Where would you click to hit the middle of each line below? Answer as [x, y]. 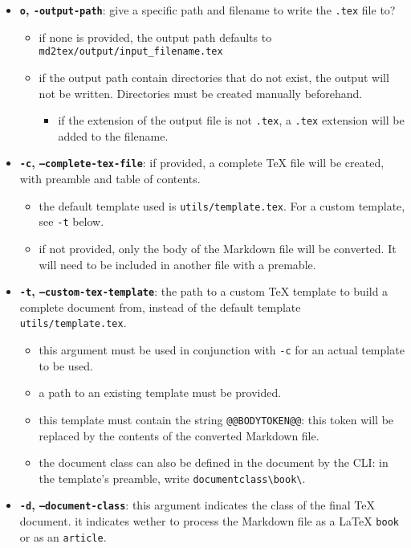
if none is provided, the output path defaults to [155, 37]
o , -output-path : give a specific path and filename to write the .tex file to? [208, 10]
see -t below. [71, 221]
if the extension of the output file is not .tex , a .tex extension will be [231, 120]
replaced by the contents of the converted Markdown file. [179, 435]
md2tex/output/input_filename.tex [131, 52]
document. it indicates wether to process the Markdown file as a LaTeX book [209, 521]
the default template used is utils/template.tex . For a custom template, [222, 205]
